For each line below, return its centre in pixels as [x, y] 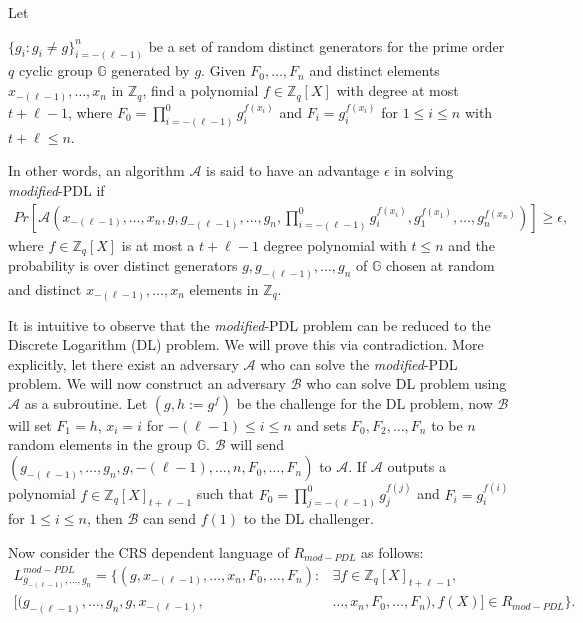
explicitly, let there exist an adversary [123, 363]
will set [30, 424]
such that [225, 493]
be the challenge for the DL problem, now [364, 402]
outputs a [416, 466]
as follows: [392, 551]
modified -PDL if [56, 190]
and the [471, 244]
